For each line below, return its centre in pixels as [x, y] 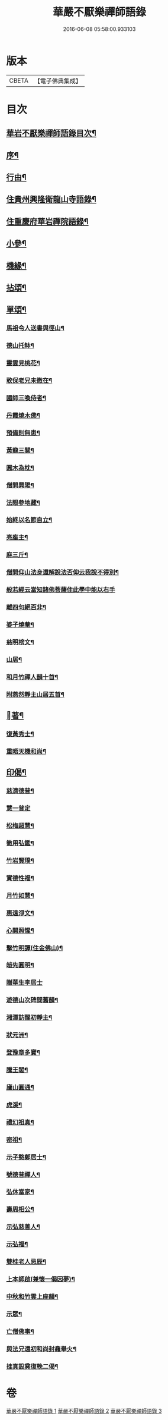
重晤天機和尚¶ [26, 751]
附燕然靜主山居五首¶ [35, 695]
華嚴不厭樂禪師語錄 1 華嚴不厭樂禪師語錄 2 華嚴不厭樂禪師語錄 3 [84, 1410]
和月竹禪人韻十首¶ [32, 677]
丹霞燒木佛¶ [23, 415]
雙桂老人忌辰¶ [26, 1262]
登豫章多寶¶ [23, 1053]
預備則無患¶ [23, 433]
